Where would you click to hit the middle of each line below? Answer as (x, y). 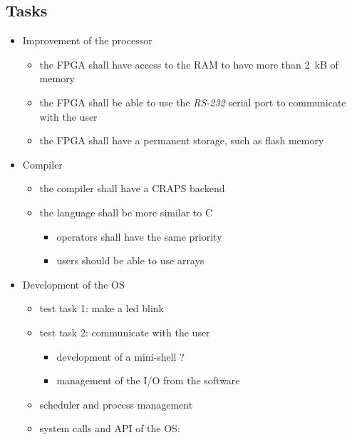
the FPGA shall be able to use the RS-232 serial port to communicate (193, 102)
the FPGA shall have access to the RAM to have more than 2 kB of (189, 64)
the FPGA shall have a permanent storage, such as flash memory (182, 140)
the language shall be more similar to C (126, 212)
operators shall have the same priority (139, 236)
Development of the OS (73, 284)
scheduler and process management (116, 404)
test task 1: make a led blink (102, 308)
